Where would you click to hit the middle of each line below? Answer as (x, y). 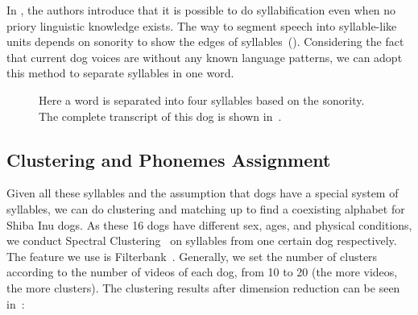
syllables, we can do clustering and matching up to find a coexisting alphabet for (206, 208)
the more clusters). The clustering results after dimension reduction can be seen (203, 287)
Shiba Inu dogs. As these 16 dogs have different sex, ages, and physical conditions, (209, 224)
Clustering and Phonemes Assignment (169, 159)
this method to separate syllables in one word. (120, 73)
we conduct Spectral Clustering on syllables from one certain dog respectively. (202, 240)
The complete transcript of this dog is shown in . (160, 116)
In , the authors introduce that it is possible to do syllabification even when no (201, 10)
